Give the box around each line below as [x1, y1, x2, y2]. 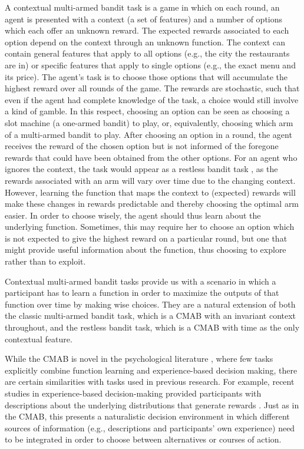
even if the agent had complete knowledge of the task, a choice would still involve [5, 93, 299, 105]
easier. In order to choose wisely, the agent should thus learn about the [5, 209, 261, 221]
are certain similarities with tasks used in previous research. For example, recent [5, 375, 295, 388]
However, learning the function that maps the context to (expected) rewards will [5, 186, 296, 198]
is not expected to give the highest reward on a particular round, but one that [5, 232, 288, 244]
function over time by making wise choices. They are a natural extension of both [5, 298, 296, 310]
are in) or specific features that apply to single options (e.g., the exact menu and [5, 58, 296, 71]
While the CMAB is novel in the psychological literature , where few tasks [5, 352, 273, 365]
